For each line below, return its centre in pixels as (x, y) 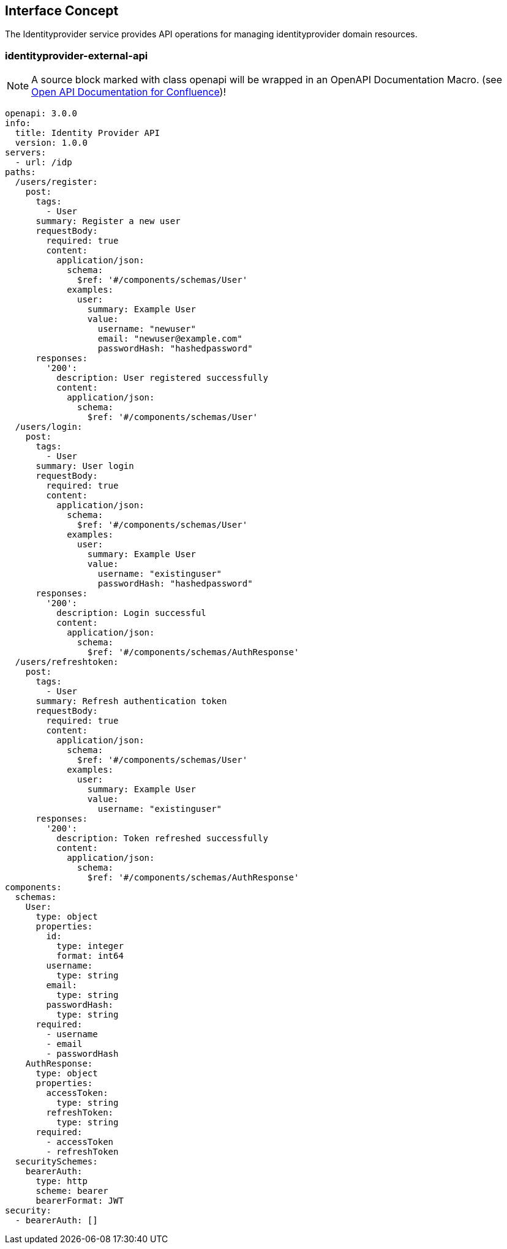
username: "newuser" (147, 329)
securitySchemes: (56, 1162)
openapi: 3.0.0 (41, 114)
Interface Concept (62, 11)
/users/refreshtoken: (67, 662)
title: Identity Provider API (87, 133)
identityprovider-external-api (77, 55)
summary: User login (85, 466)
